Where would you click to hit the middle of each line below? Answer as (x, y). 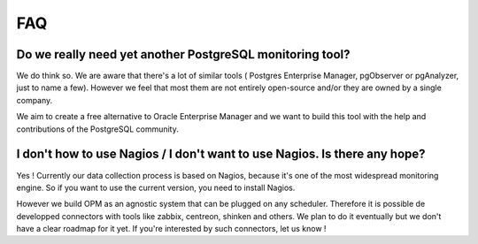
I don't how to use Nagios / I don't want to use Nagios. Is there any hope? (221, 154)
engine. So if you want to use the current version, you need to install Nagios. (156, 187)
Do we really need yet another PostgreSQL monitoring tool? (183, 54)
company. (35, 100)
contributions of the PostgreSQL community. (97, 129)
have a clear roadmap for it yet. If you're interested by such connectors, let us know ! (171, 229)
